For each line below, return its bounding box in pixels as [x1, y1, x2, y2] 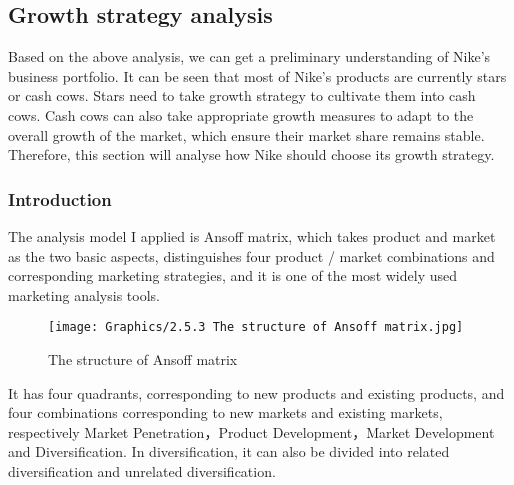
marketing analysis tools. [8, 284, 160, 305]
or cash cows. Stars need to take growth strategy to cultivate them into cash [8, 85, 476, 106]
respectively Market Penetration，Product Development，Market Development [8, 421, 495, 442]
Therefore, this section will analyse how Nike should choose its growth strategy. [8, 144, 495, 165]
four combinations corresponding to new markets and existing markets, [8, 402, 443, 423]
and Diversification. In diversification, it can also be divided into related [8, 441, 450, 462]
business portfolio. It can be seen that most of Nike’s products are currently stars [8, 65, 507, 86]
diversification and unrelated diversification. [8, 460, 276, 481]
